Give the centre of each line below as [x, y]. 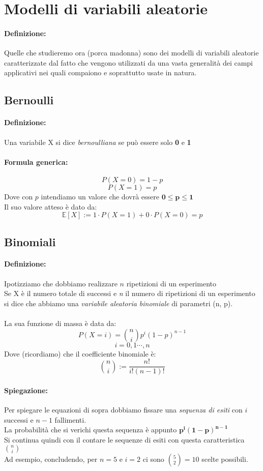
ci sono [153, 459]
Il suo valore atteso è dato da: [51, 206]
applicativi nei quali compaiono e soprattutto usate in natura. [100, 72]
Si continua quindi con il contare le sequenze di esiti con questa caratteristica [124, 439]
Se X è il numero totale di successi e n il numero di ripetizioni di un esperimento [130, 293]
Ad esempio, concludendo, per [51, 459]
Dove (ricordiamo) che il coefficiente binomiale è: [80, 353]
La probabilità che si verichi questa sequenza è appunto [91, 430]
